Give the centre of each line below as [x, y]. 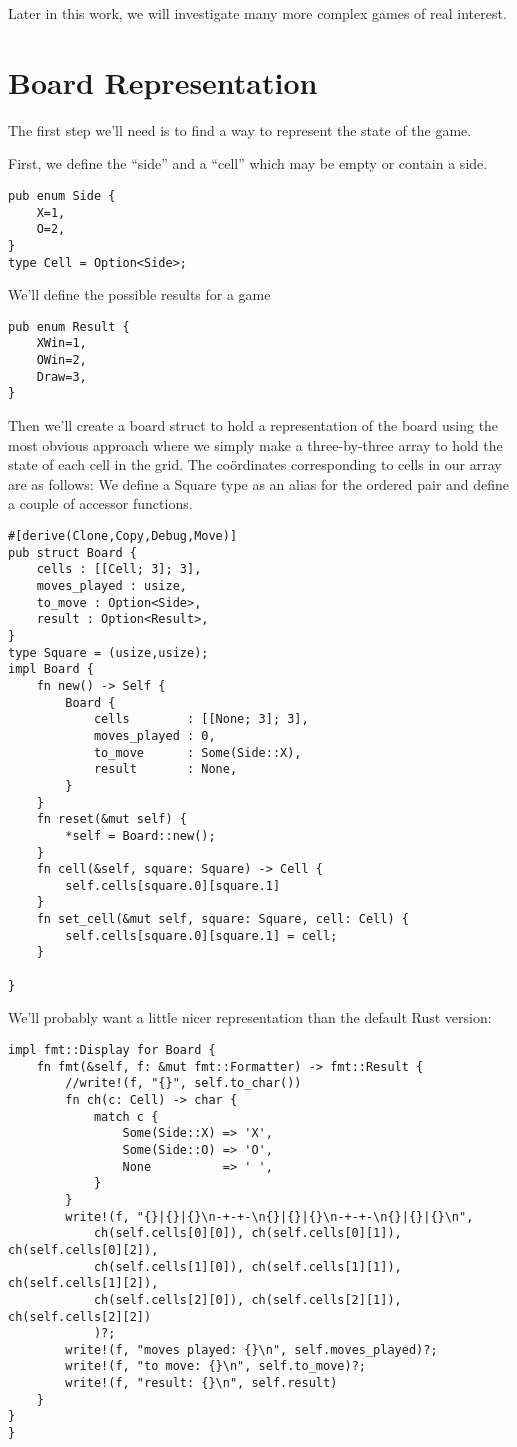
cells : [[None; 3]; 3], [201, 719]
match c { [126, 1116]
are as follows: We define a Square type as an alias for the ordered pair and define [259, 483]
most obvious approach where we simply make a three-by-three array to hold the [255, 444]
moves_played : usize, [111, 586]
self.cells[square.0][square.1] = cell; [201, 935]
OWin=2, [61, 360]
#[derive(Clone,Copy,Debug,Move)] [123, 536]
